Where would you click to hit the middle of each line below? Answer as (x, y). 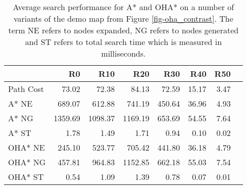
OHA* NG (27, 162)
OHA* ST (26, 177)
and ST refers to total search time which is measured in (124, 42)
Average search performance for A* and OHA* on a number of (124, 7)
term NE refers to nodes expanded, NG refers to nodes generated (124, 30)
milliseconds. (124, 53)
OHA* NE (27, 147)
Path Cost (26, 89)
